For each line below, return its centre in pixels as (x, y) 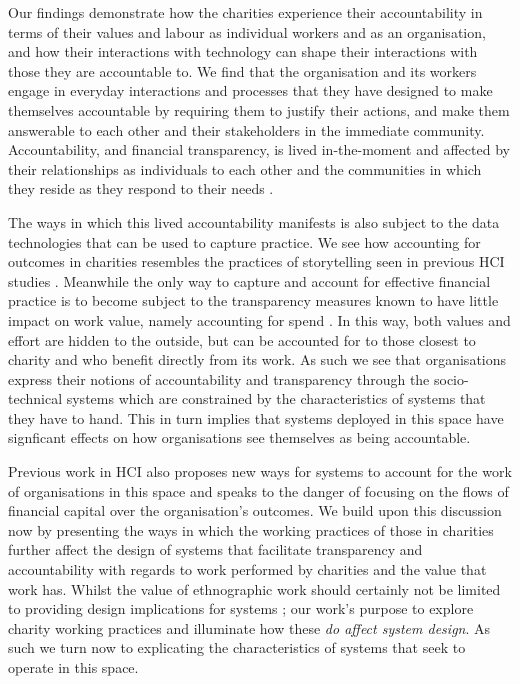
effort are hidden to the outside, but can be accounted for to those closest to (242, 339)
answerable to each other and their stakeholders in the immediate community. (246, 129)
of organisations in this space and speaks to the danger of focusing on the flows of (258, 490)
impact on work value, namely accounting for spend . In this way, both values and (259, 319)
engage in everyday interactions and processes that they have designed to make (250, 90)
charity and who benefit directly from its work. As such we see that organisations (257, 359)
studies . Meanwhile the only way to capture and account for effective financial (249, 280)
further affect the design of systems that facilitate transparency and (215, 549)
